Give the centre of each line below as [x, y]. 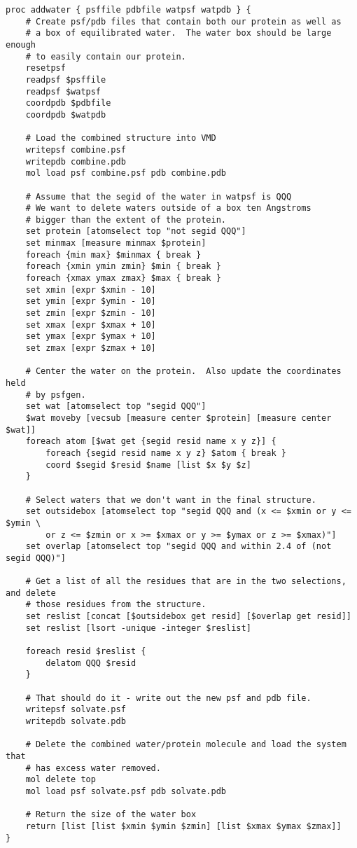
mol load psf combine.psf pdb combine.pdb [126, 173]
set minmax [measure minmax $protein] [116, 243]
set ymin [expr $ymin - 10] [91, 301]
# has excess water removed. [93, 768]
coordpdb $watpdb [66, 114]
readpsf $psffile [66, 79]
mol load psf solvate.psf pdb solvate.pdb [126, 791]
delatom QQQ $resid [91, 663]
